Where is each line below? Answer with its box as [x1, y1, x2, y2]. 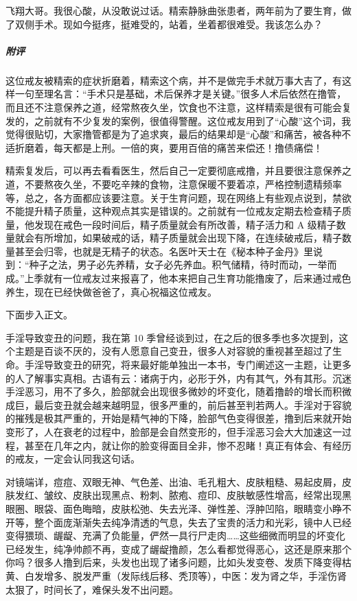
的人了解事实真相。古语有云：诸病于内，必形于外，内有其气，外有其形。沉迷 [5, 370, 352, 385]
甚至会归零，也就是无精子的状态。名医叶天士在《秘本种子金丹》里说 [14, 244, 323, 258]
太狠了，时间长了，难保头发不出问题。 [5, 582, 178, 596]
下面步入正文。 [5, 307, 73, 322]
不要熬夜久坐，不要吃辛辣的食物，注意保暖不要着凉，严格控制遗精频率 [24, 176, 342, 191]
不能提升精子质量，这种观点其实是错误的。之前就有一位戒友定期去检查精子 [5, 204, 342, 218]
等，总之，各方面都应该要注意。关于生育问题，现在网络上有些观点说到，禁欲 [5, 190, 352, 204]
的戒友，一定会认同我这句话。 [5, 451, 140, 466]
